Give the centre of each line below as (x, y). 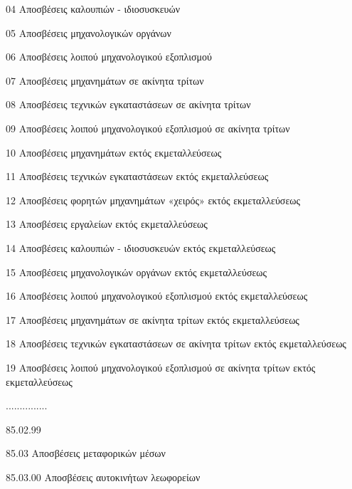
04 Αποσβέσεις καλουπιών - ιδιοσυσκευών (93, 9)
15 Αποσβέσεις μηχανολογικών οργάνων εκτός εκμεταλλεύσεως (137, 272)
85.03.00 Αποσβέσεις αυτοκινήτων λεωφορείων (103, 477)
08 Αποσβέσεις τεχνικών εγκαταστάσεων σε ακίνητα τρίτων (128, 104)
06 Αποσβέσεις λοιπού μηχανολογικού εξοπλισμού (109, 57)
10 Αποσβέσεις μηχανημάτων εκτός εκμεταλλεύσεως (114, 152)
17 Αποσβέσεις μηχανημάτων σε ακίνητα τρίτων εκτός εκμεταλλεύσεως (153, 319)
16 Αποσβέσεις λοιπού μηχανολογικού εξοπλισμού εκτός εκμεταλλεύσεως (157, 296)
